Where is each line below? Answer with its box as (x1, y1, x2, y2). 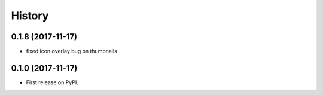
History (11, 9, 49, 22)
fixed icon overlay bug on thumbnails (26, 48, 118, 55)
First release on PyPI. (26, 78, 79, 86)
